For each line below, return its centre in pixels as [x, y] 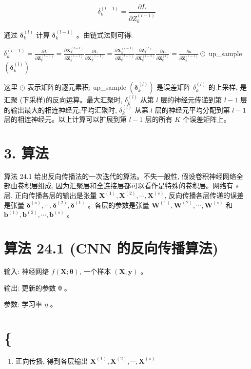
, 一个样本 [95, 271]
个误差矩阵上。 [206, 119]
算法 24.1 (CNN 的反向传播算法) [111, 247]
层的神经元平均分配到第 [192, 109]
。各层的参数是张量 [119, 204]
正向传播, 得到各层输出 [52, 360]
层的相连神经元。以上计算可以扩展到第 [65, 119]
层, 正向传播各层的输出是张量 [50, 195]
